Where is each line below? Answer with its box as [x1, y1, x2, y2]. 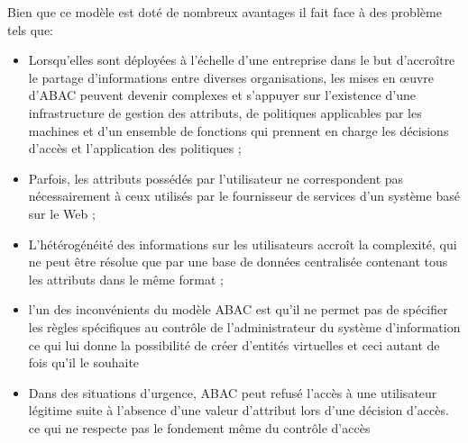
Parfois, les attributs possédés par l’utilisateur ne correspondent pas [28, 168, 404, 187]
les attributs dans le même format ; [28, 269, 224, 288]
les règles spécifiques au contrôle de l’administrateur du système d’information [28, 317, 461, 336]
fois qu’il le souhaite [28, 353, 140, 372]
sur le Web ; [28, 203, 96, 222]
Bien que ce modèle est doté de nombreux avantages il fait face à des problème [7, 3, 442, 21]
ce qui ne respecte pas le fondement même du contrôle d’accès [28, 418, 371, 437]
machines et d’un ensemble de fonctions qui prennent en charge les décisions [28, 121, 449, 140]
